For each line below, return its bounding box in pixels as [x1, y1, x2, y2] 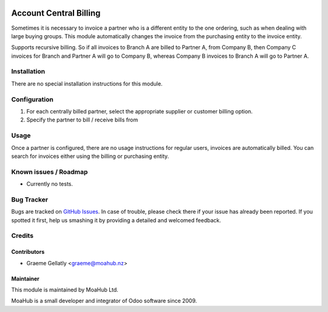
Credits [11, 231, 33, 240]
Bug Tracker [11, 195, 49, 203]
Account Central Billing [11, 8, 101, 18]
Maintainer [11, 275, 39, 282]
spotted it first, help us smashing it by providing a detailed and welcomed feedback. [11, 216, 221, 224]
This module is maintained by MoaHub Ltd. [11, 286, 118, 293]
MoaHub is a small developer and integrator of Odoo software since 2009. [11, 297, 197, 305]
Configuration [11, 95, 54, 103]
